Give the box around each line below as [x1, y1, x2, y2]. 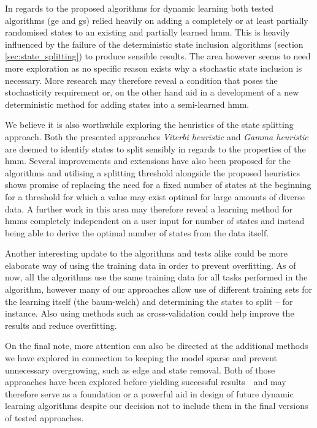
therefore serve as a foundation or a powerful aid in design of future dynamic [5, 387, 294, 400]
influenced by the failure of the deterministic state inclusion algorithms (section [5, 37, 304, 50]
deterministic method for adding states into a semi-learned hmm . [5, 97, 250, 110]
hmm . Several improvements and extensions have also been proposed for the [5, 154, 291, 167]
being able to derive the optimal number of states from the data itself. [5, 226, 269, 239]
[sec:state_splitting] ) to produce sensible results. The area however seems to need [5, 50, 311, 62]
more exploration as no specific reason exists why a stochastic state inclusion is [5, 61, 302, 74]
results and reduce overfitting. [5, 318, 117, 331]
